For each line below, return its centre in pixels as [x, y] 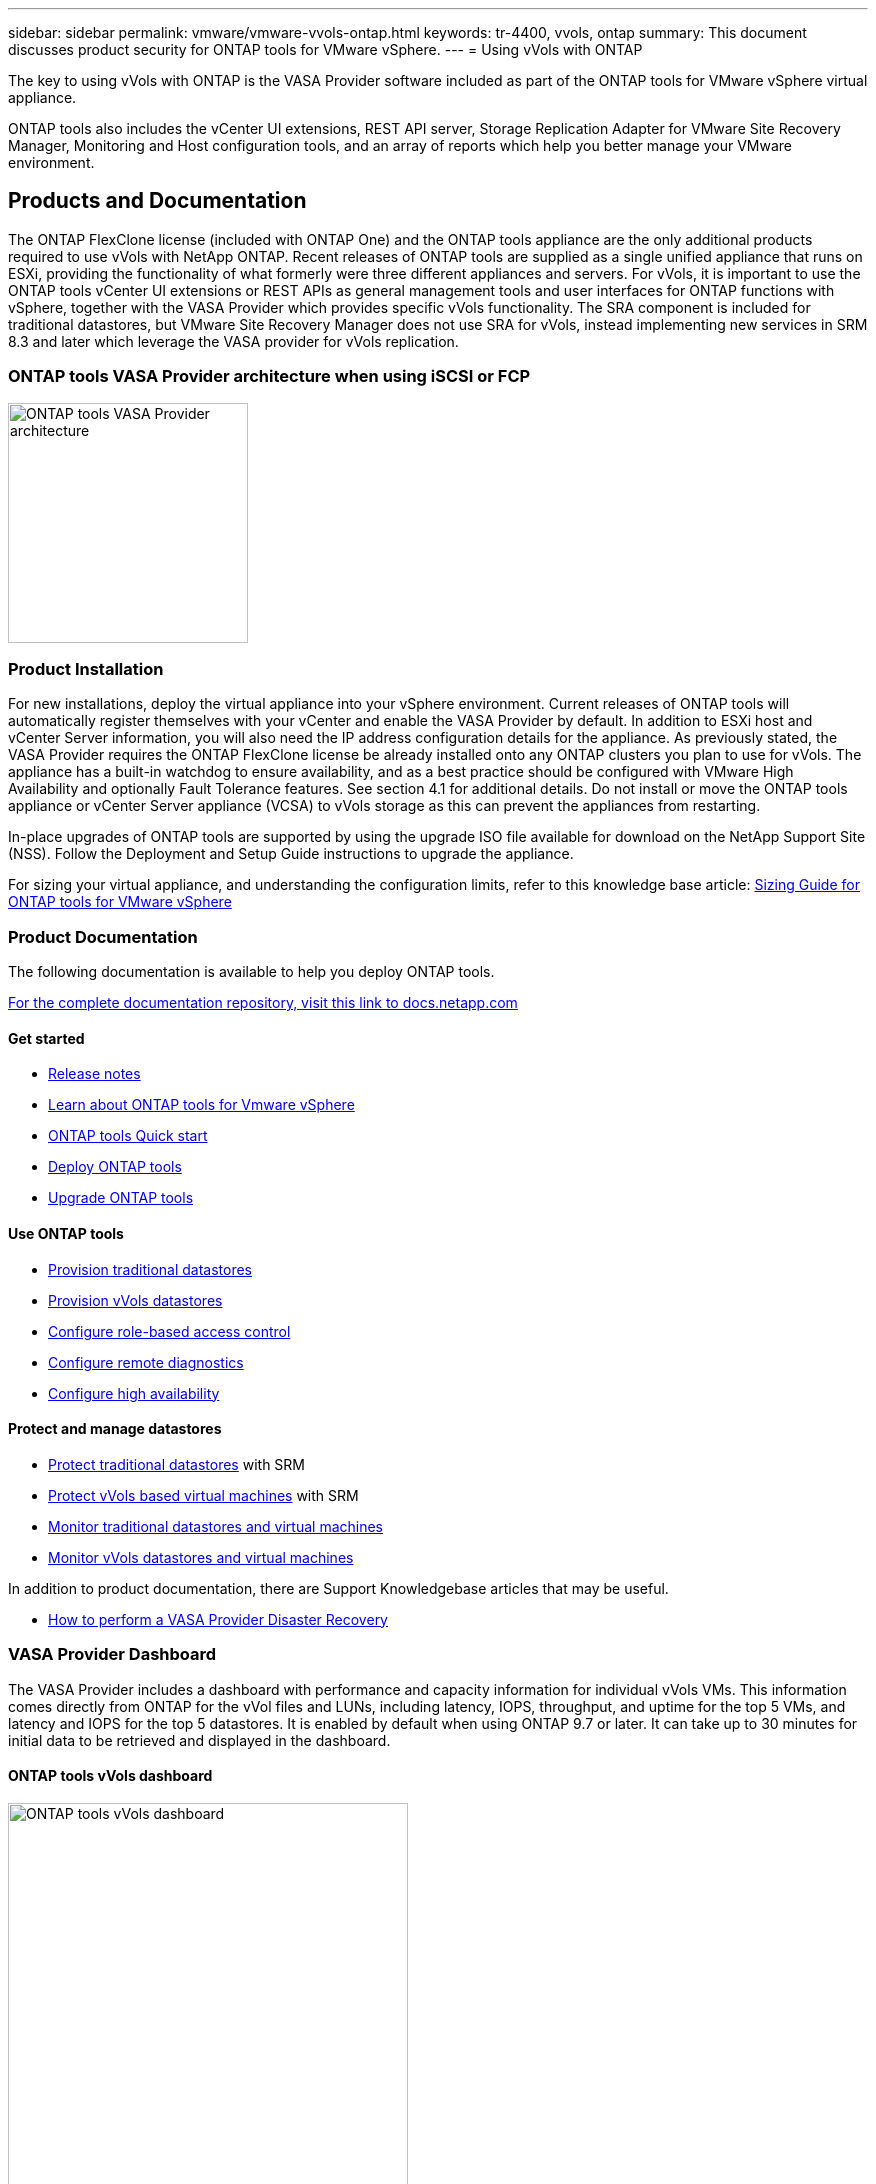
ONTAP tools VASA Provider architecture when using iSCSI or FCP [269, 376]
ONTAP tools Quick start [128, 1136]
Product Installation [86, 668]
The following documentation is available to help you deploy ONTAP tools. [251, 972]
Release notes [94, 1074]
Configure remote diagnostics [146, 1362]
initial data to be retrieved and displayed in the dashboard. [199, 1740]
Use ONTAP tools [66, 1233]
